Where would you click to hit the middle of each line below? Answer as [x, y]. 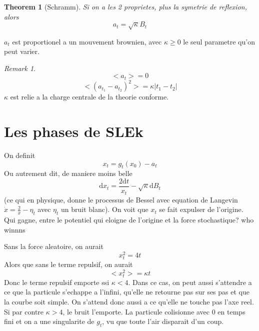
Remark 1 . [20, 68]
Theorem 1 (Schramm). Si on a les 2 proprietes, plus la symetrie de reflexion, [125, 6]
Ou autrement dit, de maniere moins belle [68, 173]
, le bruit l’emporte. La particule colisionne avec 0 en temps [154, 311]
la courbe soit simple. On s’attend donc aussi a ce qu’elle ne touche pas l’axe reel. [129, 301]
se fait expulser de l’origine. [201, 209]
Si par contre [24, 311]
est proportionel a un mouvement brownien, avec [87, 41]
